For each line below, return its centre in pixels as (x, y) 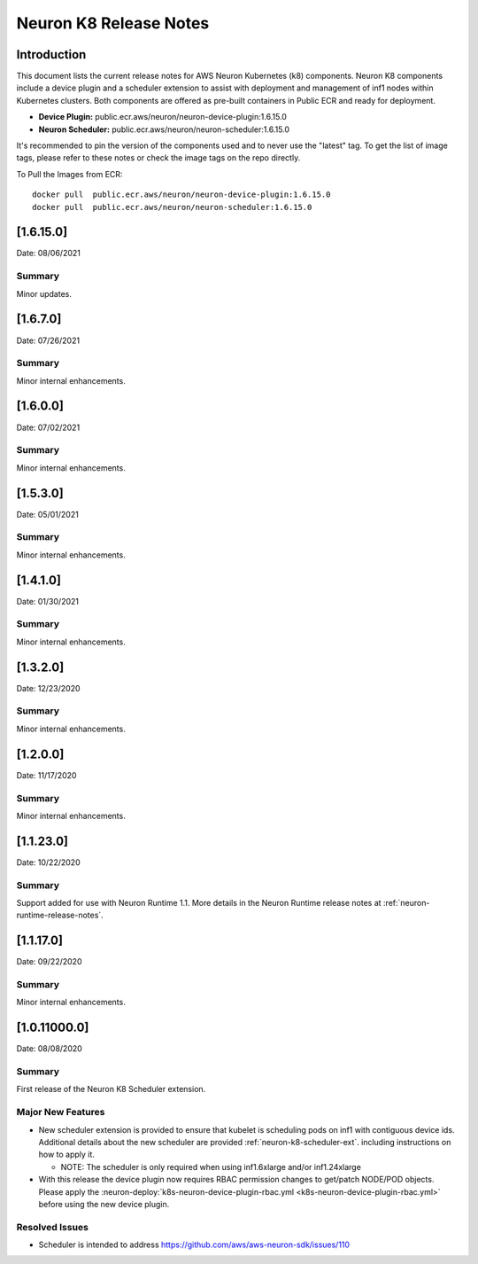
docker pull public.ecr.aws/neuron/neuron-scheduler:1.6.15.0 (172, 207)
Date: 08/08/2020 (50, 1049)
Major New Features (61, 1112)
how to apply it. (66, 1155)
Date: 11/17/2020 (46, 775)
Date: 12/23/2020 (48, 688)
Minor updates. (44, 293)
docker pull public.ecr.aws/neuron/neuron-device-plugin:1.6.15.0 (181, 195)
